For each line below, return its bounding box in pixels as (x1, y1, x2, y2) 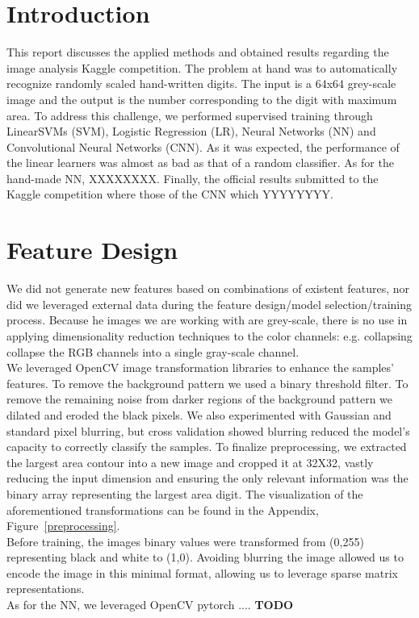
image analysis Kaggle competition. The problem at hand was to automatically (6, 59, 398, 76)
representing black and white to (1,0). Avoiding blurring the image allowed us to (6, 549, 404, 566)
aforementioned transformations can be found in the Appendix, (6, 501, 319, 518)
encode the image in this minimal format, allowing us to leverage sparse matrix (6, 564, 398, 581)
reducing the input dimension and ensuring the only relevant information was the (6, 470, 409, 486)
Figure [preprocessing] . (6, 517, 120, 534)
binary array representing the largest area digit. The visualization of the (6, 485, 363, 502)
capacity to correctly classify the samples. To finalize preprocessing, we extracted (6, 438, 407, 455)
